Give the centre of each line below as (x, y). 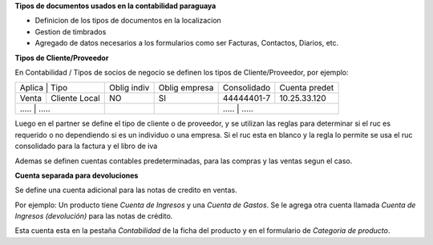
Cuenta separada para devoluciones (77, 175)
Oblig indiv (129, 88)
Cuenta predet (307, 88)
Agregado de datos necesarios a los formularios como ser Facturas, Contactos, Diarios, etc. (187, 43)
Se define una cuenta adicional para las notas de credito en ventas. (126, 190)
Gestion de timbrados (71, 31)
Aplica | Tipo (44, 88)
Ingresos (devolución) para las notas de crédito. (94, 216)
